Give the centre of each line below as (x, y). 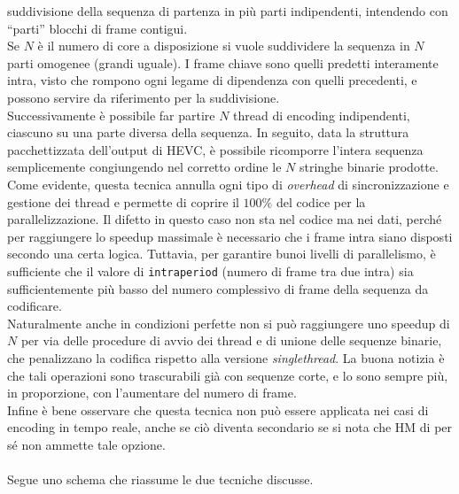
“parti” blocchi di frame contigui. (97, 28)
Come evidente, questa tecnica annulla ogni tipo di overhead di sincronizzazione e (228, 184)
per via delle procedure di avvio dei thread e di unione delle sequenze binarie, (231, 340)
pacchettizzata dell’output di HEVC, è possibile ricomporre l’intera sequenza (215, 149)
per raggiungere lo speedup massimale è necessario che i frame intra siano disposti (230, 236)
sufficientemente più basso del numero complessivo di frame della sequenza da (218, 288)
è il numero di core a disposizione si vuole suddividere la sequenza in (224, 46)
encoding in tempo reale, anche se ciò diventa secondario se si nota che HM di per (230, 427)
